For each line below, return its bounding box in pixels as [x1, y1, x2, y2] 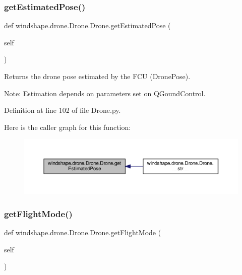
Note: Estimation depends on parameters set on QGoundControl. [4, 88, 206, 98]
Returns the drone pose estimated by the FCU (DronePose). [4, 71, 191, 81]
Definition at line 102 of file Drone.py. [4, 105, 121, 115]
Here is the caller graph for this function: [4, 121, 131, 132]
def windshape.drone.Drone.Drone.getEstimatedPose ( [4, 20, 171, 31]
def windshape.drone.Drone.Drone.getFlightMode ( [4, 227, 161, 238]
